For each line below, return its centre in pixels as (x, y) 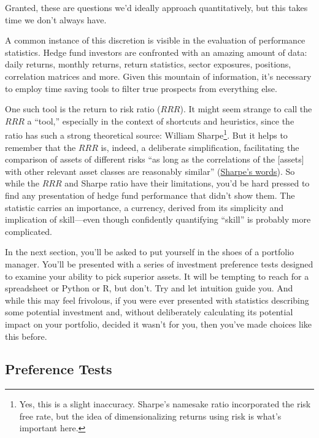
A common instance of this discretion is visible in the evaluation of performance (155, 40)
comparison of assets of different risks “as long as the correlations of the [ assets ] (155, 159)
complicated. (29, 231)
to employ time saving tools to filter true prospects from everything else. (141, 88)
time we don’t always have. (56, 19)
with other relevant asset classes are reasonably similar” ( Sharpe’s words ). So (150, 171)
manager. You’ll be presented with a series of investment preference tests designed (159, 263)
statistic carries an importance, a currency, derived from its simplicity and (144, 207)
